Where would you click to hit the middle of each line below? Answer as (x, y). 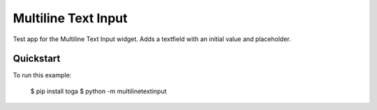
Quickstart (37, 59)
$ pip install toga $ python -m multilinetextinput (98, 91)
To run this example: (42, 75)
